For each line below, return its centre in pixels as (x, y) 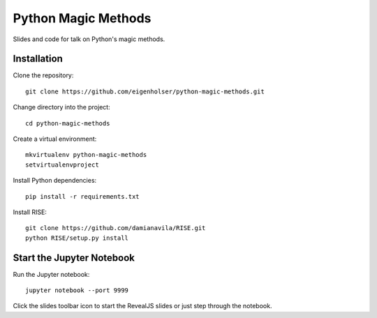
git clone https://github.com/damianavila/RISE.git (116, 228)
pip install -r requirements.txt (82, 196)
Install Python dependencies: (55, 181)
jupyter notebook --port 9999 (77, 290)
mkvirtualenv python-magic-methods (86, 155)
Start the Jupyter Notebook (74, 258)
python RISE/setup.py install (77, 238)
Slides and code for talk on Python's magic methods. (89, 39)
